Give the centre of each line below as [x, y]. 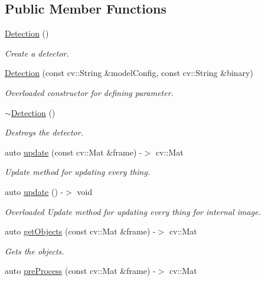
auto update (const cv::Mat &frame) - [73, 152]
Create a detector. [37, 53]
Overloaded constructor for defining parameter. [89, 92]
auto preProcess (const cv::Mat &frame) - [80, 271]
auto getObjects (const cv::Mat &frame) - [80, 231]
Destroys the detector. [44, 132]
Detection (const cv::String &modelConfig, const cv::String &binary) [129, 73]
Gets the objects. [35, 251]
